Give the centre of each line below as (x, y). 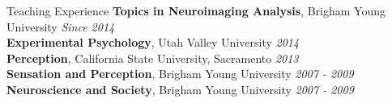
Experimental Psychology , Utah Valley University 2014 (153, 42)
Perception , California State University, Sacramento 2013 (153, 58)
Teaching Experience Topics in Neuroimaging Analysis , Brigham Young (196, 10)
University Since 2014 (61, 26)
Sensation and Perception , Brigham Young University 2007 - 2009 (180, 74)
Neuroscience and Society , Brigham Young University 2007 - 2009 (180, 89)
